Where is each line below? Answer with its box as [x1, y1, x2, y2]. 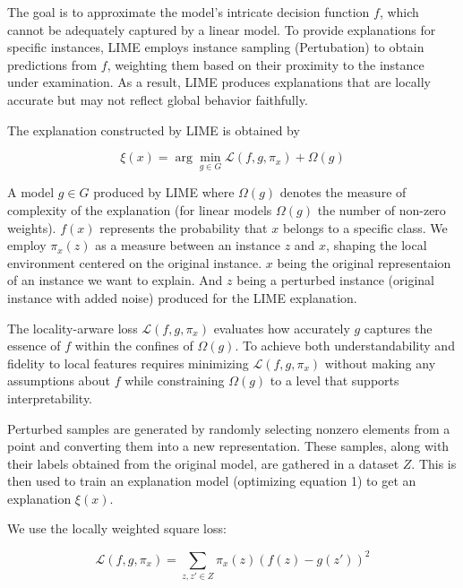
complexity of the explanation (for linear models [7, 200, 272, 219]
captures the [364, 318, 433, 337]
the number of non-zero [317, 200, 446, 219]
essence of [7, 336, 61, 355]
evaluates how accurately [213, 318, 350, 337]
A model [7, 183, 55, 202]
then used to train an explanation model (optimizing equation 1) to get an [7, 471, 416, 490]
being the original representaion [277, 253, 451, 272]
